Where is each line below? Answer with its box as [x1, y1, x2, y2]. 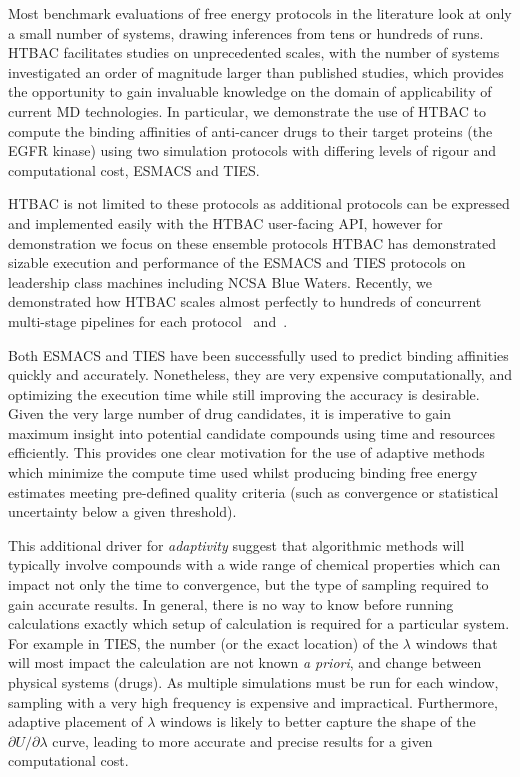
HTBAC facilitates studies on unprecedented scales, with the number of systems [8, 42, 500, 63]
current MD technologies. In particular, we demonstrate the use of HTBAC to [8, 100, 486, 121]
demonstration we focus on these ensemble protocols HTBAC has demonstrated [8, 232, 497, 253]
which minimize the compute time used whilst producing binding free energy [8, 462, 478, 483]
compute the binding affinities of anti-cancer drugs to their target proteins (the [8, 120, 493, 141]
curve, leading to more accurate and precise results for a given [52, 730, 433, 751]
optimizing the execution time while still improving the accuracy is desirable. [8, 383, 480, 404]
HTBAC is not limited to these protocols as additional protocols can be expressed [8, 193, 510, 214]
